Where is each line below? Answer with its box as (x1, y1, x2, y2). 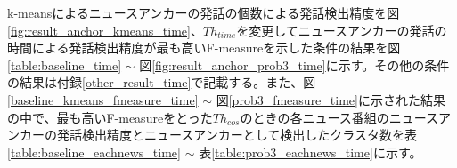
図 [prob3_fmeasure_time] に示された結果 (216, 90, 445, 108)
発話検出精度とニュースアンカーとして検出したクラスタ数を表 (56, 125, 418, 144)
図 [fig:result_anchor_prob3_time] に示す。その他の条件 (139, 55, 450, 74)
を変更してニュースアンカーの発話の (236, 20, 447, 39)
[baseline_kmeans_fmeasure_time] (7, 90, 199, 108)
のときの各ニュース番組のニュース (240, 108, 438, 126)
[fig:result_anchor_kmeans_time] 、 (7, 20, 203, 39)
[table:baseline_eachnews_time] (7, 142, 181, 161)
